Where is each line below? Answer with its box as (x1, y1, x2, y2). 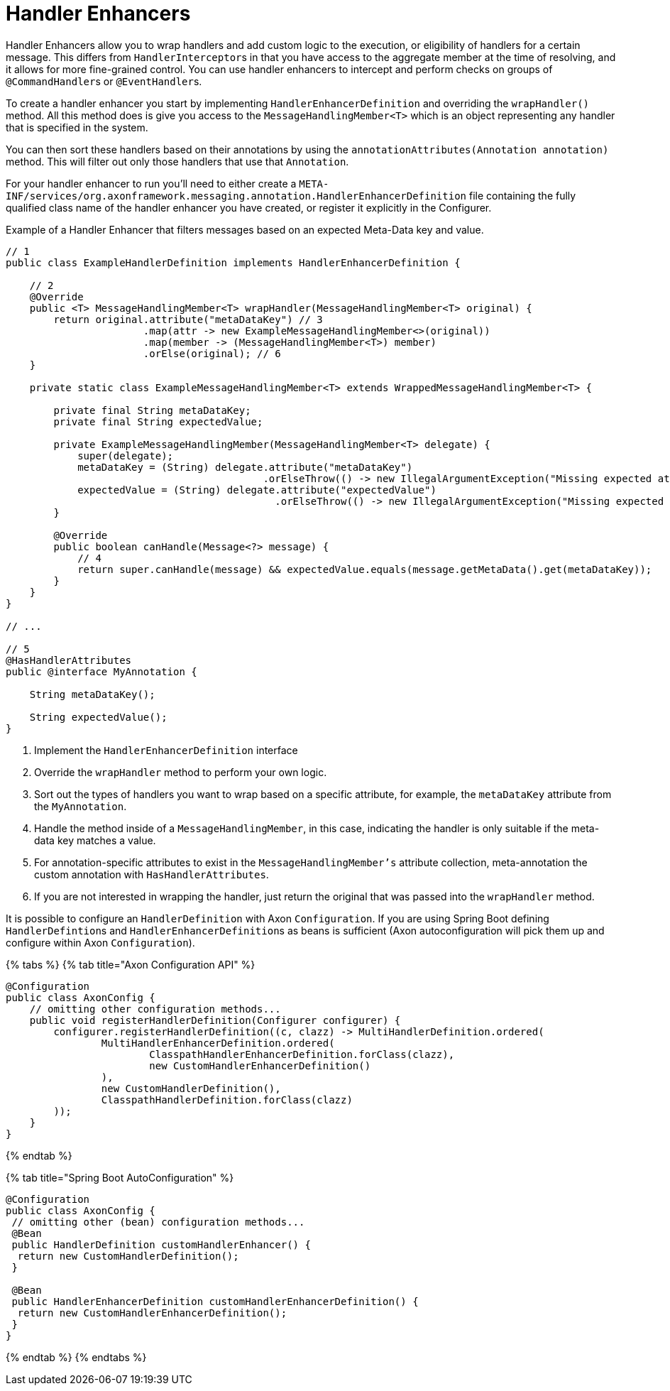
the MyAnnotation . (34, 800, 127, 812)
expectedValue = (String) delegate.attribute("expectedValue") (77, 484, 436, 496)
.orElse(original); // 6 (143, 347, 281, 359)
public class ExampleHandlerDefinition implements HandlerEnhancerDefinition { (6, 256, 461, 268)
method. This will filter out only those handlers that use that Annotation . (6, 155, 349, 168)
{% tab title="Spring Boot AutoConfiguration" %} (6, 1171, 234, 1184)
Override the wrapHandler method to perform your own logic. (34, 765, 327, 778)
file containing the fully (468, 189, 576, 202)
